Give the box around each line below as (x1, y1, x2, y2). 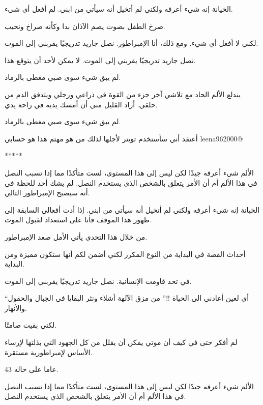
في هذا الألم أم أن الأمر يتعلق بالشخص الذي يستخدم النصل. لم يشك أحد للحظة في (5, 177, 257, 188)
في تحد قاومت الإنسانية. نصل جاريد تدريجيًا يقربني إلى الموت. (5, 275, 192, 286)
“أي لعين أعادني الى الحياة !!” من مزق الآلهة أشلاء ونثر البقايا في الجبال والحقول (5, 293, 249, 303)
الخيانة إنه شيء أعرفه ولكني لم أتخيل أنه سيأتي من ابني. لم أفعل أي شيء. (5, 4, 233, 14)
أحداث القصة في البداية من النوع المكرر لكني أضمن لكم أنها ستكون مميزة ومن (5, 248, 246, 259)
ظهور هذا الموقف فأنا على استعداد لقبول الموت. (5, 214, 152, 225)
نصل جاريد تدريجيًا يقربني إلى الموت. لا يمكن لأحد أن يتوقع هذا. (5, 54, 196, 65)
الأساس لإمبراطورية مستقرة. (5, 346, 93, 357)
